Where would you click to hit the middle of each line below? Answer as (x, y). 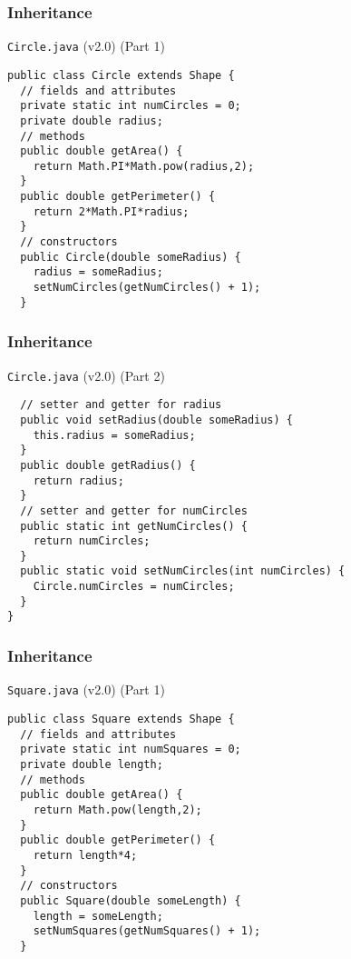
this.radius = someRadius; (114, 435)
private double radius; (92, 120)
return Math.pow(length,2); (117, 809)
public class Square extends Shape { (121, 719)
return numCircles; (92, 541)
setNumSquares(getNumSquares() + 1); (147, 931)
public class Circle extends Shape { (121, 75)
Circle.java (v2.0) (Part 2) (86, 375)
